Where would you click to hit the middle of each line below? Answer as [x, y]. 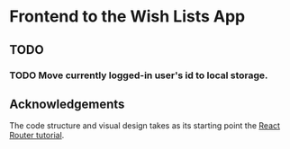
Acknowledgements [67, 104]
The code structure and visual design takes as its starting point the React [145, 126]
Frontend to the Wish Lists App [127, 17]
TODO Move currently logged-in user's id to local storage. [139, 75]
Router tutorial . [37, 136]
